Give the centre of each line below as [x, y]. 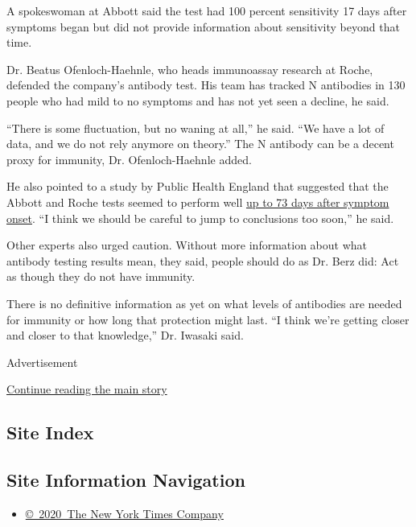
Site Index [50, 432]
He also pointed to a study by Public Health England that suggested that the [198, 186]
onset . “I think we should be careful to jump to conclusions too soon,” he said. [200, 218]
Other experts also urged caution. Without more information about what [187, 245]
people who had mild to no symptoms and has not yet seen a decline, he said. [198, 100]
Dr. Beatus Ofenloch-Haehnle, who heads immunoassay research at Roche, [190, 69]
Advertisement [42, 362]
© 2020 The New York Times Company [124, 513]
